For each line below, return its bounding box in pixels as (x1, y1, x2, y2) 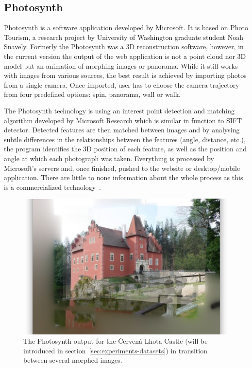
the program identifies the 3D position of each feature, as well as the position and (4, 144, 247, 154)
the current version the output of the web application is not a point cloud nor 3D (4, 51, 246, 61)
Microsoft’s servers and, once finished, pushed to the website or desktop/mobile (4, 163, 240, 173)
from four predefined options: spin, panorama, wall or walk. (4, 89, 181, 99)
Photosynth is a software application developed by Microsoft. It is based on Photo (4, 22, 249, 33)
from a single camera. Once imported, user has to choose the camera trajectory (4, 79, 239, 90)
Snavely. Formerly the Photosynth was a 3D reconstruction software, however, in (4, 41, 244, 52)
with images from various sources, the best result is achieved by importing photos (4, 70, 247, 80)
